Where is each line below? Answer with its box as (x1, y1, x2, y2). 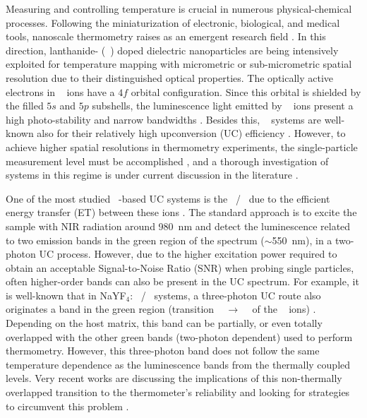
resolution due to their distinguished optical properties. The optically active (6, 70, 334, 85)
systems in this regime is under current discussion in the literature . (6, 167, 299, 182)
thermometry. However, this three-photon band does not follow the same (6, 343, 320, 358)
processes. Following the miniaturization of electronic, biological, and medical (6, 15, 340, 30)
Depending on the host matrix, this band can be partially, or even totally (6, 316, 323, 330)
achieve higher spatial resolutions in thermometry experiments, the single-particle (6, 139, 358, 154)
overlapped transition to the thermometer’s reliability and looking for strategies (6, 385, 350, 400)
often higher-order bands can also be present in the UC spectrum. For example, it (6, 274, 359, 289)
